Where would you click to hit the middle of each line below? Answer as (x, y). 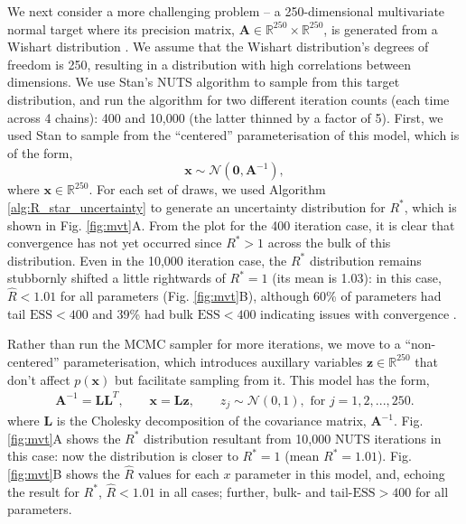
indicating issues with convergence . (359, 313)
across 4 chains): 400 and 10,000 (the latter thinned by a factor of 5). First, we (225, 117)
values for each (178, 474)
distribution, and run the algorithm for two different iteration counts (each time (228, 99)
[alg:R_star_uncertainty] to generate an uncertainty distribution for (196, 206)
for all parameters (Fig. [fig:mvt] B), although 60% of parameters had (251, 296)
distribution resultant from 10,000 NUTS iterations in (293, 438)
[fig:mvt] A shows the (64, 438)
